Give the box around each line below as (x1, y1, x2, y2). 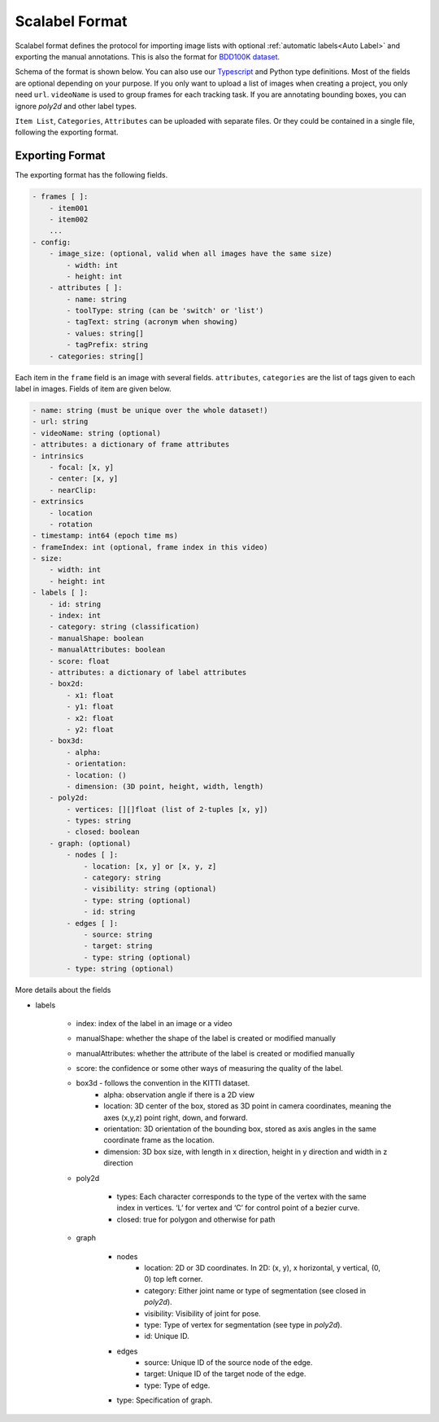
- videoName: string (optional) (32, 428, 162, 437)
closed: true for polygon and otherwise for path (116, 1214, 276, 1224)
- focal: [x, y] (49, 463, 114, 472)
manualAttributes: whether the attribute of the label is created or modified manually (76, 1048, 355, 1058)
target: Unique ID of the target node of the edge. (144, 1369, 306, 1379)
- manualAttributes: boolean (49, 645, 166, 655)
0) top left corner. (144, 1275, 203, 1284)
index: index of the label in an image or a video (76, 1018, 233, 1028)
